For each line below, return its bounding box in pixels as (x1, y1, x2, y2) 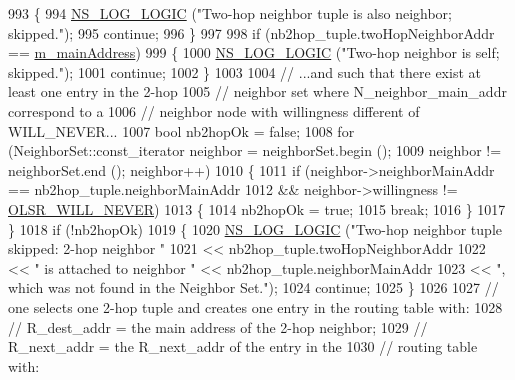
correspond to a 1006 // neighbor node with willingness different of (8, 100, 420, 121)
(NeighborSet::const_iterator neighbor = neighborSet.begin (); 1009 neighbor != (8, 140, 502, 161)
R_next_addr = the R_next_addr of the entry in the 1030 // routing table (8, 336, 478, 357)
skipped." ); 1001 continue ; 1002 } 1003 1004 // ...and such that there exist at (8, 61, 481, 82)
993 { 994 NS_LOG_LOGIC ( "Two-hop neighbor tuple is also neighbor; (8, 3, 452, 23)
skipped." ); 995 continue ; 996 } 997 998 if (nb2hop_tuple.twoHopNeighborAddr (8, 22, 495, 43)
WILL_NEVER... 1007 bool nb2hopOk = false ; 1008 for (8, 120, 355, 141)
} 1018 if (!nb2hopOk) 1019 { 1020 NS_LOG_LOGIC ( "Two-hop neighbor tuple (8, 218, 502, 239)
